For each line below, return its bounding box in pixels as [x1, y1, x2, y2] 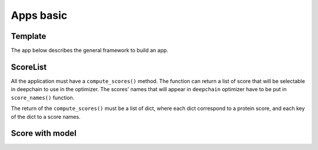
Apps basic [11, 9, 68, 22]
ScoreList [11, 62, 47, 72]
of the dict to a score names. [11, 113, 81, 120]
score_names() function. [11, 94, 75, 101]
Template [11, 31, 47, 41]
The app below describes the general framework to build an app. [11, 47, 168, 54]
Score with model [11, 128, 77, 138]
